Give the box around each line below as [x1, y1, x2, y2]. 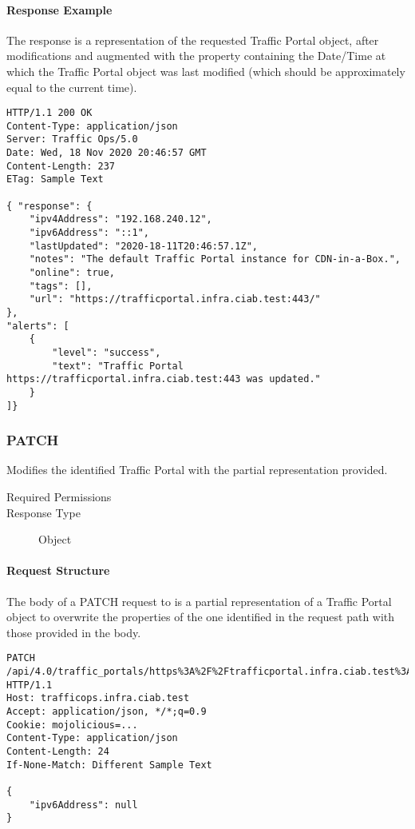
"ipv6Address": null [29, 799, 138, 811]
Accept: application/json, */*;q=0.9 [6, 706, 207, 718]
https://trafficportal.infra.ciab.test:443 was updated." [6, 373, 321, 385]
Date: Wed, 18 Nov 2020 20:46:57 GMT [6, 147, 207, 159]
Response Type [6, 504, 81, 520]
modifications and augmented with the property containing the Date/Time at [6, 47, 386, 64]
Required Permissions [6, 488, 112, 505]
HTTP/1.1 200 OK [6, 107, 93, 119]
